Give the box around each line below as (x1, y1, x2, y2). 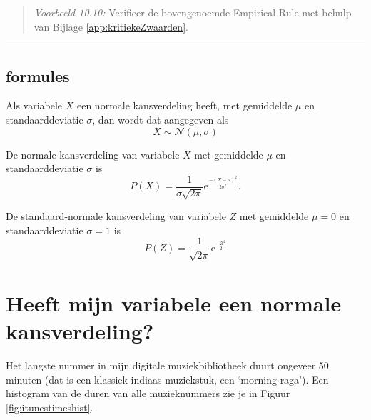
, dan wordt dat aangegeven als (92, 111, 229, 126)
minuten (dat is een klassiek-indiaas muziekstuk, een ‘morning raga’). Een (6, 371, 329, 386)
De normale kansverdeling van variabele (6, 146, 180, 161)
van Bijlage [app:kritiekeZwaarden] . (34, 19, 188, 34)
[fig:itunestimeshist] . (6, 399, 93, 414)
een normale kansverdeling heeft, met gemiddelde (76, 98, 293, 113)
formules (6, 64, 70, 86)
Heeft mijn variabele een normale (6, 289, 342, 318)
